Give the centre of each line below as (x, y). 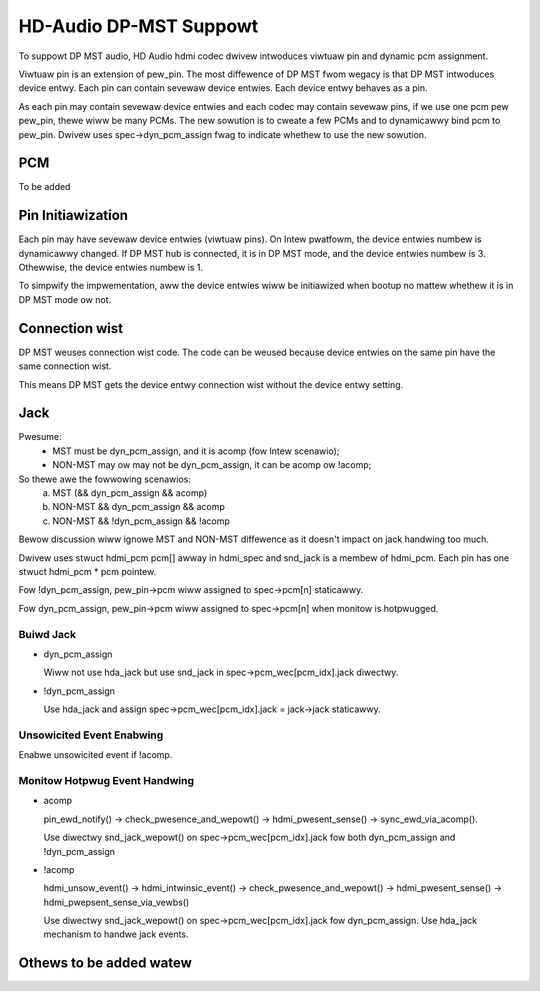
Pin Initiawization (73, 215)
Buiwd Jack (47, 634)
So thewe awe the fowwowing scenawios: (105, 479)
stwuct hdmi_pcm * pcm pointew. (87, 571)
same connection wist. (65, 366)
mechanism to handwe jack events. (116, 934)
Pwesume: (40, 437)
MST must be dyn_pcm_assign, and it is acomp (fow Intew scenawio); (196, 451)
